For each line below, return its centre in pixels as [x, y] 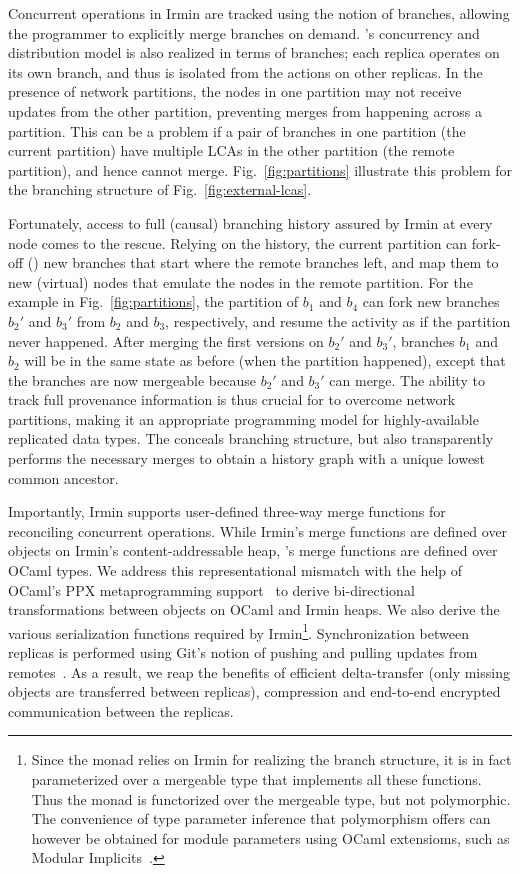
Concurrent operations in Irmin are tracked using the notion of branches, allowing [259, 13]
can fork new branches [431, 301]
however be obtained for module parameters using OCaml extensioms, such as [270, 837]
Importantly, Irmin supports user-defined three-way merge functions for [227, 511]
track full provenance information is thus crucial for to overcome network [232, 399]
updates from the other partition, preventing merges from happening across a [245, 110]
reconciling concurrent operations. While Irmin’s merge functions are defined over [258, 530]
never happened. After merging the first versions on [166, 340]
